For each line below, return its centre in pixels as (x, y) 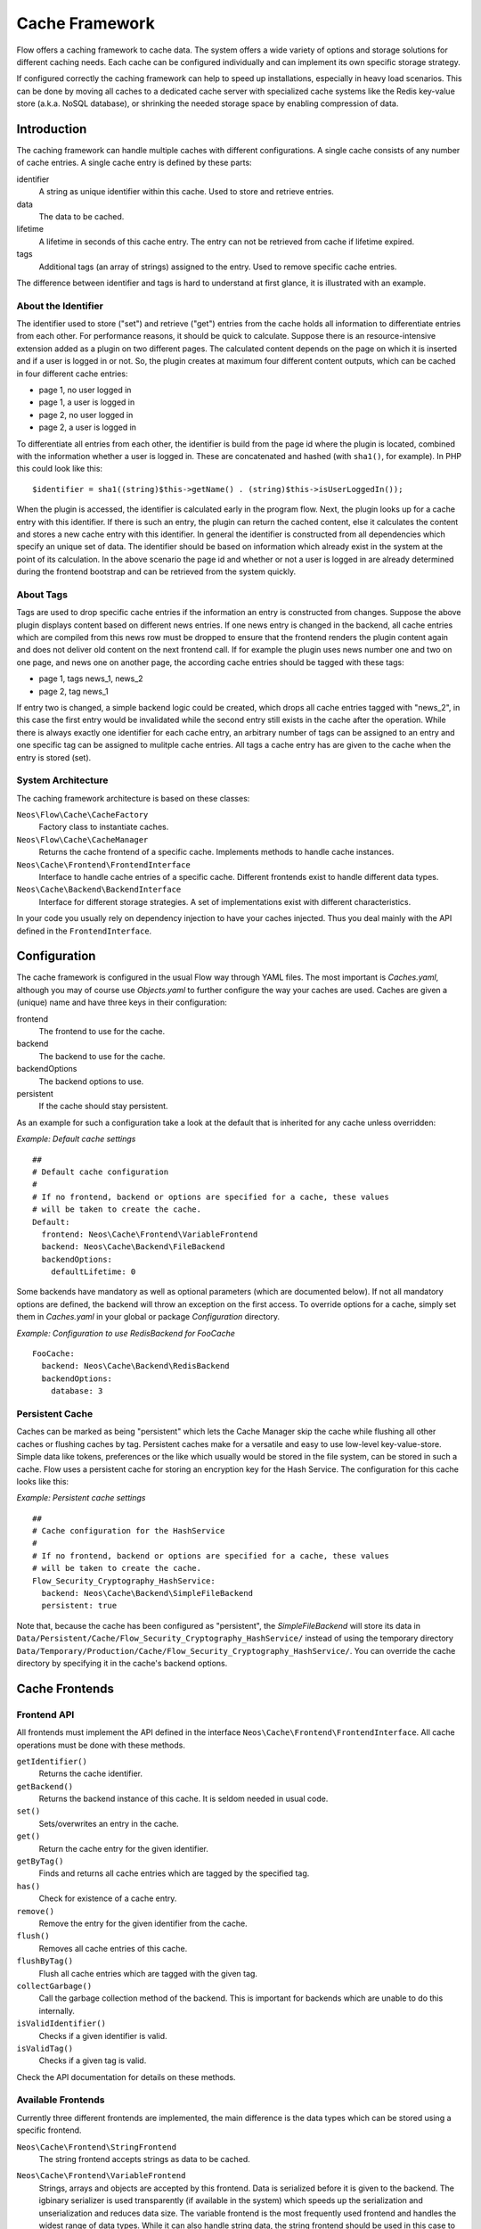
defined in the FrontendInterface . (84, 931)
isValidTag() (45, 2048)
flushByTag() (45, 1961)
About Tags (42, 595)
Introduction (52, 129)
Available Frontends (61, 2100)
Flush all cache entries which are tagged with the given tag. (148, 1973)
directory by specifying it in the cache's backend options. (122, 1663)
